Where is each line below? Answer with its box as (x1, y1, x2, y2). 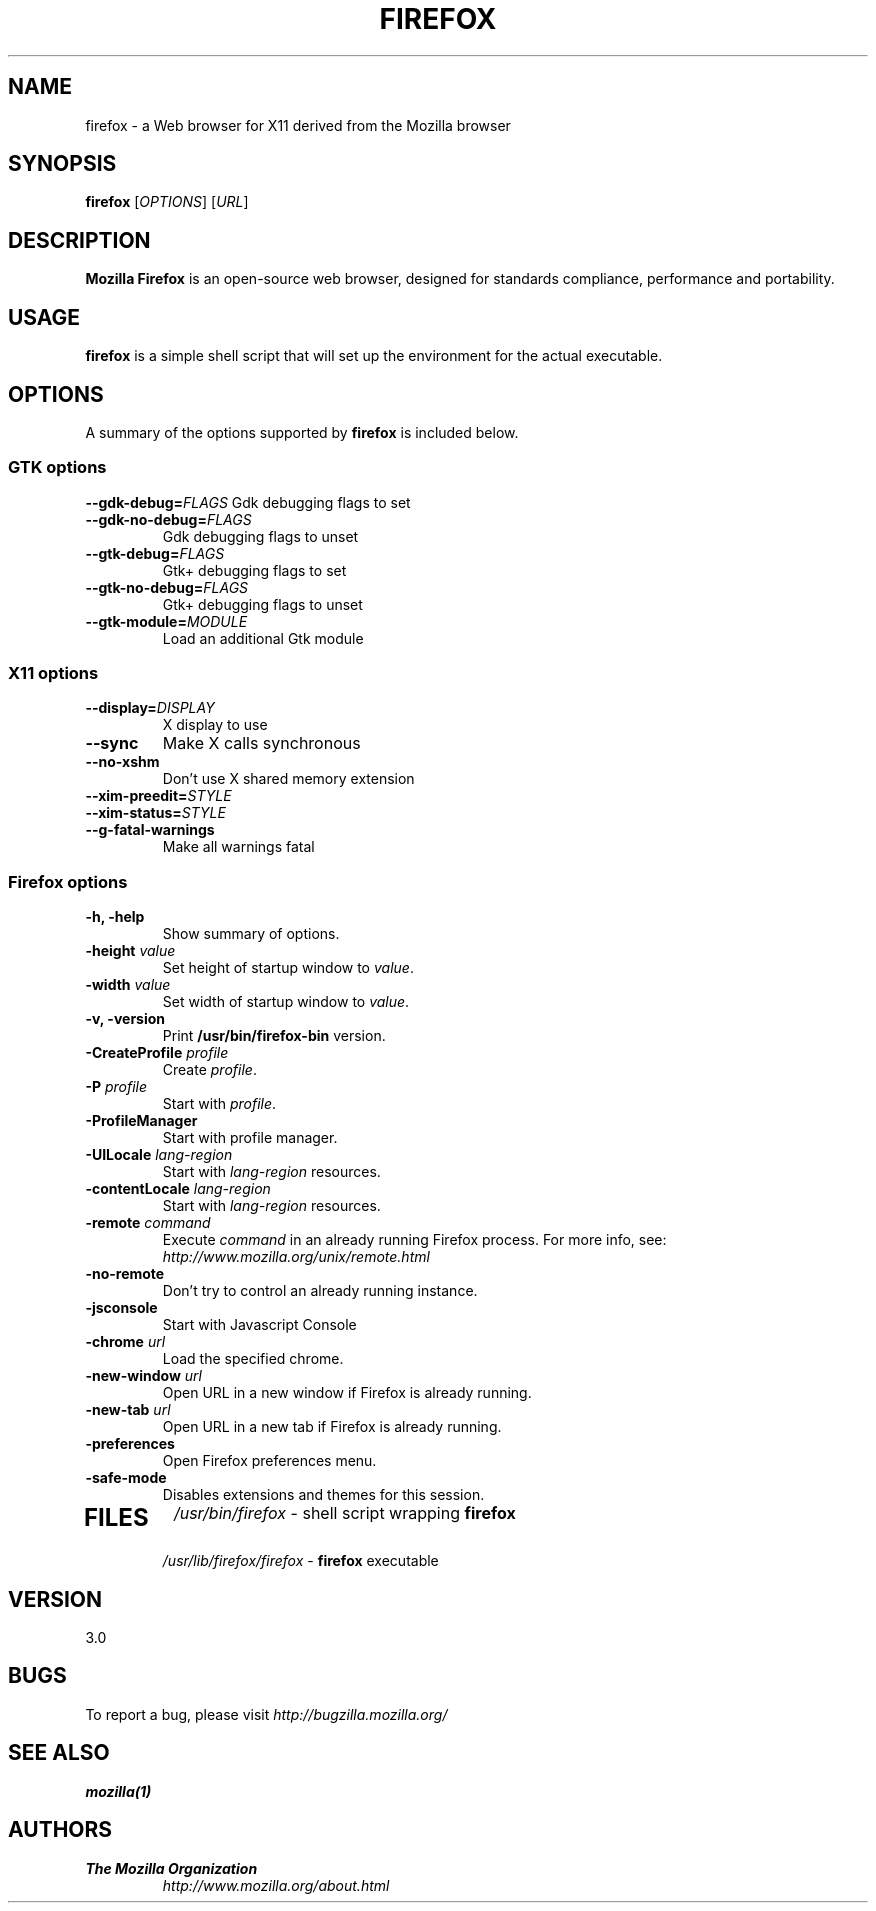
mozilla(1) (85, 1782, 152, 1800)
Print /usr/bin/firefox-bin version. (162, 1027, 386, 1045)
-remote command (85, 1214, 211, 1232)
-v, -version (85, 1010, 166, 1028)
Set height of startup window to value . (162, 959, 414, 977)
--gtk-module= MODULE (85, 612, 248, 630)
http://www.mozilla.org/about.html (162, 1876, 390, 1894)
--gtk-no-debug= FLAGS (85, 578, 249, 596)
